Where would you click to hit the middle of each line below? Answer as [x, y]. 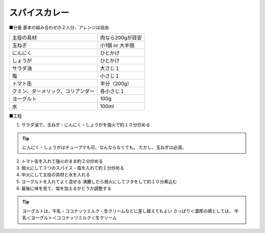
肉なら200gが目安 [121, 38]
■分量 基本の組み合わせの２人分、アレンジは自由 [59, 27]
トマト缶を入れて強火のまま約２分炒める [62, 161]
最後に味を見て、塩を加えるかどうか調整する [66, 188]
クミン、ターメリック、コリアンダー [53, 91]
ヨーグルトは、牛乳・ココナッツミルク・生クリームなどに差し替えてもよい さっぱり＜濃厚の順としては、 [128, 211]
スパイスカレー [39, 13]
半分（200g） [116, 83]
